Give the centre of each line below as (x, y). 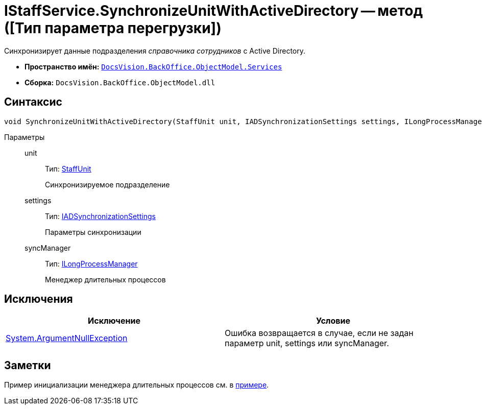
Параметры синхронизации (93, 232)
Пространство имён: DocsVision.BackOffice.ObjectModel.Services (153, 66)
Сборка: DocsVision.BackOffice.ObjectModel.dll (120, 82)
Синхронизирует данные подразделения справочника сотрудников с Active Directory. (155, 51)
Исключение (114, 321)
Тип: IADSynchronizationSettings (100, 216)
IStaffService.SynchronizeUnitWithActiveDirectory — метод (213, 11)
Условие (333, 321)
